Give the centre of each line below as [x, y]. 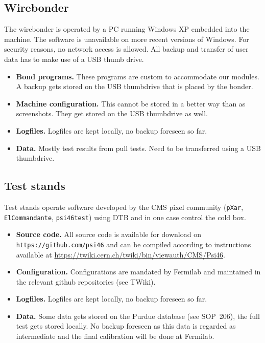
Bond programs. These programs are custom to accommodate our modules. [138, 76]
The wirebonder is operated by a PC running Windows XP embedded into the [127, 29]
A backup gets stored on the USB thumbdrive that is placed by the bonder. [135, 86]
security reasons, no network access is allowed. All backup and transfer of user [126, 49]
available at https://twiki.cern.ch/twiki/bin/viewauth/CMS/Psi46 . [121, 254]
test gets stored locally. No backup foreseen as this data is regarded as [126, 326]
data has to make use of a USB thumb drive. [74, 59]
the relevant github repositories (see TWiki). [86, 281]
